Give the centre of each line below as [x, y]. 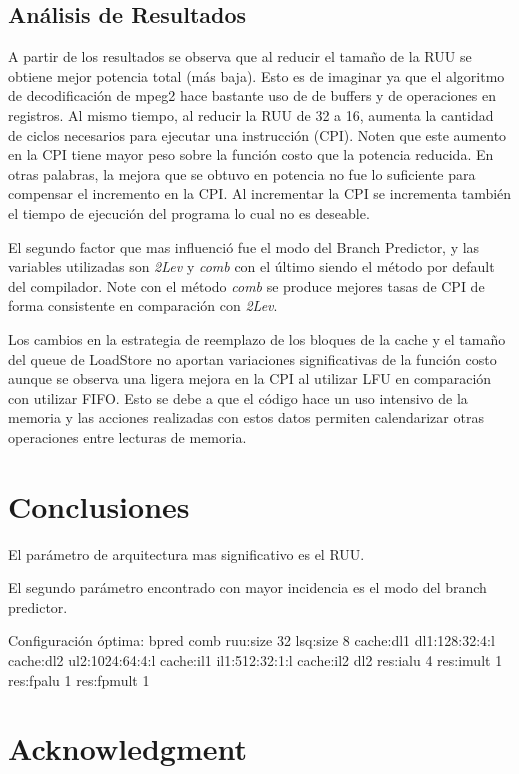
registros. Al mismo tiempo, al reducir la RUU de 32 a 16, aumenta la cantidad [251, 114]
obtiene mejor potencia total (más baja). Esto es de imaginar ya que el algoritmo [256, 75]
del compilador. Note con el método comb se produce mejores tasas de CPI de [246, 285]
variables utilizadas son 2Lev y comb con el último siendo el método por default [251, 266]
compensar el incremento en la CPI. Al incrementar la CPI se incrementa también [260, 193]
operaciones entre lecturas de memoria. [127, 436]
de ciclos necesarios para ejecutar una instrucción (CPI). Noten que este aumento [257, 134]
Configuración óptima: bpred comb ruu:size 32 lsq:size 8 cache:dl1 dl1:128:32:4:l [251, 640]
